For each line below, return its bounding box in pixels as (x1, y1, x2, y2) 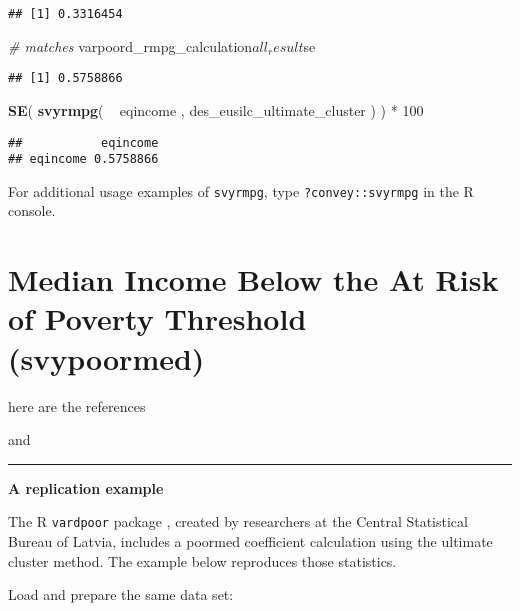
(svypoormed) (8, 337, 205, 378)
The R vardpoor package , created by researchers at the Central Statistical (8, 511, 468, 532)
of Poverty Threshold (8, 298, 307, 339)
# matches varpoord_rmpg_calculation (8, 35, 253, 56)
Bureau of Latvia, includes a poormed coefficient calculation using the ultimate (8, 531, 493, 551)
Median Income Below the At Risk (8, 259, 499, 300)
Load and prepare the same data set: (8, 584, 234, 605)
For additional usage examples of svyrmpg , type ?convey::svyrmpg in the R (8, 180, 474, 201)
